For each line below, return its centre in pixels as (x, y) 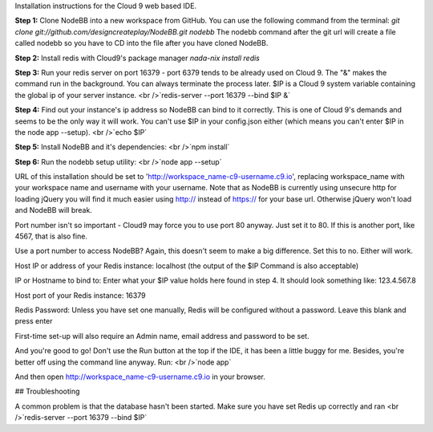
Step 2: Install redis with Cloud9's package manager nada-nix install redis (137, 58)
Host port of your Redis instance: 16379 (80, 295)
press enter (34, 321)
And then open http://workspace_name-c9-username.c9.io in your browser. (140, 377)
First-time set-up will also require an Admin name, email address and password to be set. (162, 336)
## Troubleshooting (47, 391)
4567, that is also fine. (51, 236)
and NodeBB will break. (53, 210)
